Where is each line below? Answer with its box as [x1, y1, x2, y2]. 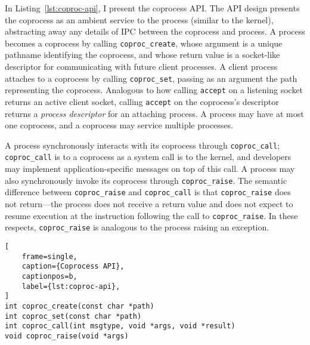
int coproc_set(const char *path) [5, 312, 142, 321]
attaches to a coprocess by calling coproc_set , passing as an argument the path [5, 72, 297, 84]
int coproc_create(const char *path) [5, 301, 154, 310]
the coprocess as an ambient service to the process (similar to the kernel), [5, 13, 274, 26]
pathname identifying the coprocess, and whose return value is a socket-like [5, 48, 280, 61]
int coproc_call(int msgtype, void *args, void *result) [5, 322, 235, 331]
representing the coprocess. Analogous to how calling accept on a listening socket [5, 84, 303, 96]
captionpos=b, [21, 272, 77, 281]
